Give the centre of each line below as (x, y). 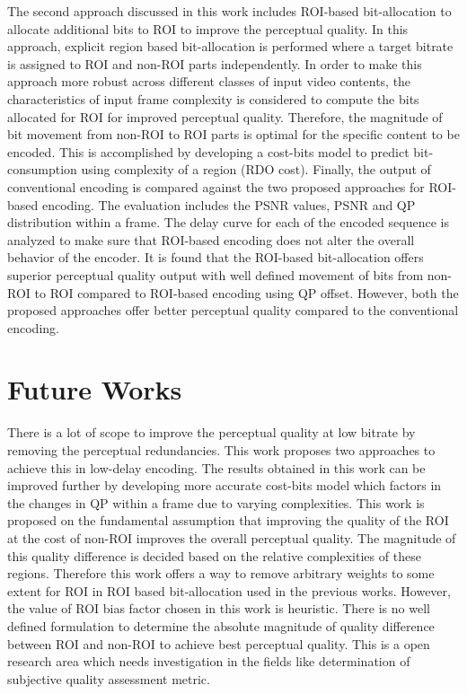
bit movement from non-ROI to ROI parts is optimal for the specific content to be (233, 134)
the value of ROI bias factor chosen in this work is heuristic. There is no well (219, 608)
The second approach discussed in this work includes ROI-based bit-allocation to (229, 11)
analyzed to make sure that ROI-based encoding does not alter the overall (211, 239)
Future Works (95, 389)
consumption (42, 169)
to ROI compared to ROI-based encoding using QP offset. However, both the (247, 292)
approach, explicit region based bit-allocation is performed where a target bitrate (230, 46)
